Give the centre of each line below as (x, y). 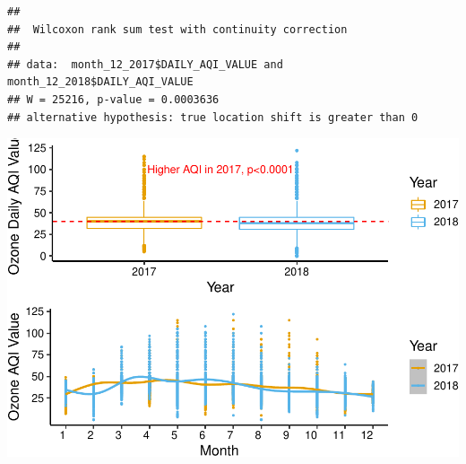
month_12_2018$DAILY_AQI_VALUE (100, 82)
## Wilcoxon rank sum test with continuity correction (177, 29)
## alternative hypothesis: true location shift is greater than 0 (213, 117)
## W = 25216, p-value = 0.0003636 (113, 99)
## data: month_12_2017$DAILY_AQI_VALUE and (145, 64)
